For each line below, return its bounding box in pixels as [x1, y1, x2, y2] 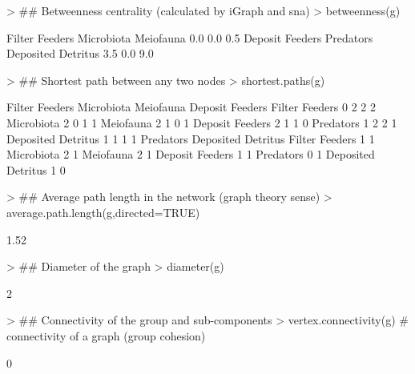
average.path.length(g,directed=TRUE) [6, 203, 200, 220]
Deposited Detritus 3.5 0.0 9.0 [6, 45, 154, 62]
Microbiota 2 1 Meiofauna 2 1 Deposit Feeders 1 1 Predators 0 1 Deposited [6, 146, 375, 163]
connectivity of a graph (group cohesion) [6, 327, 206, 344]
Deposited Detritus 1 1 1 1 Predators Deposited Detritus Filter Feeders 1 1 [6, 130, 375, 147]
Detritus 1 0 [6, 161, 66, 178]
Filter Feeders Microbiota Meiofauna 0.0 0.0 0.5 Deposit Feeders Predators [6, 29, 373, 46]
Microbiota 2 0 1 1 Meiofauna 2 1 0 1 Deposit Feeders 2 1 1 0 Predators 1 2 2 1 [6, 114, 397, 131]
